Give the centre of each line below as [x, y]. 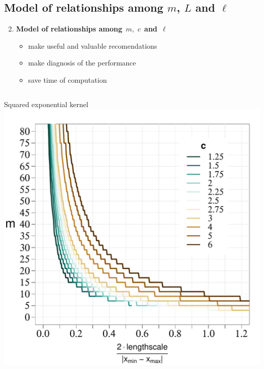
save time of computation [68, 79]
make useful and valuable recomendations [93, 45]
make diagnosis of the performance [82, 63]
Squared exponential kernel [46, 104]
